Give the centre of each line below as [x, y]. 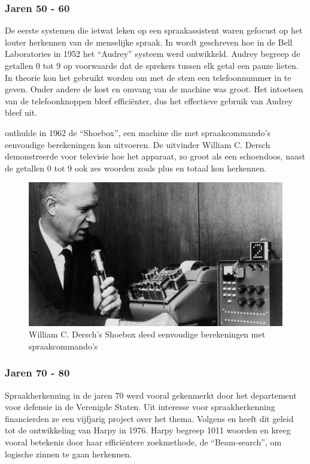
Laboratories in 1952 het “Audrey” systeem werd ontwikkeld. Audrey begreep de [153, 54]
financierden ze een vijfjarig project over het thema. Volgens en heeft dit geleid [149, 418]
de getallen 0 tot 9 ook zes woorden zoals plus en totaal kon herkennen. [136, 168]
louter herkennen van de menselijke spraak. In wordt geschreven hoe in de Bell [149, 42]
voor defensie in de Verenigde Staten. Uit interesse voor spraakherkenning [140, 407]
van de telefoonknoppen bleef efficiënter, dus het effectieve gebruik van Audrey [149, 100]
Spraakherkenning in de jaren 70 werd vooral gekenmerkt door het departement [151, 395]
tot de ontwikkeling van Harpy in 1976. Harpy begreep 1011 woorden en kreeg [148, 430]
